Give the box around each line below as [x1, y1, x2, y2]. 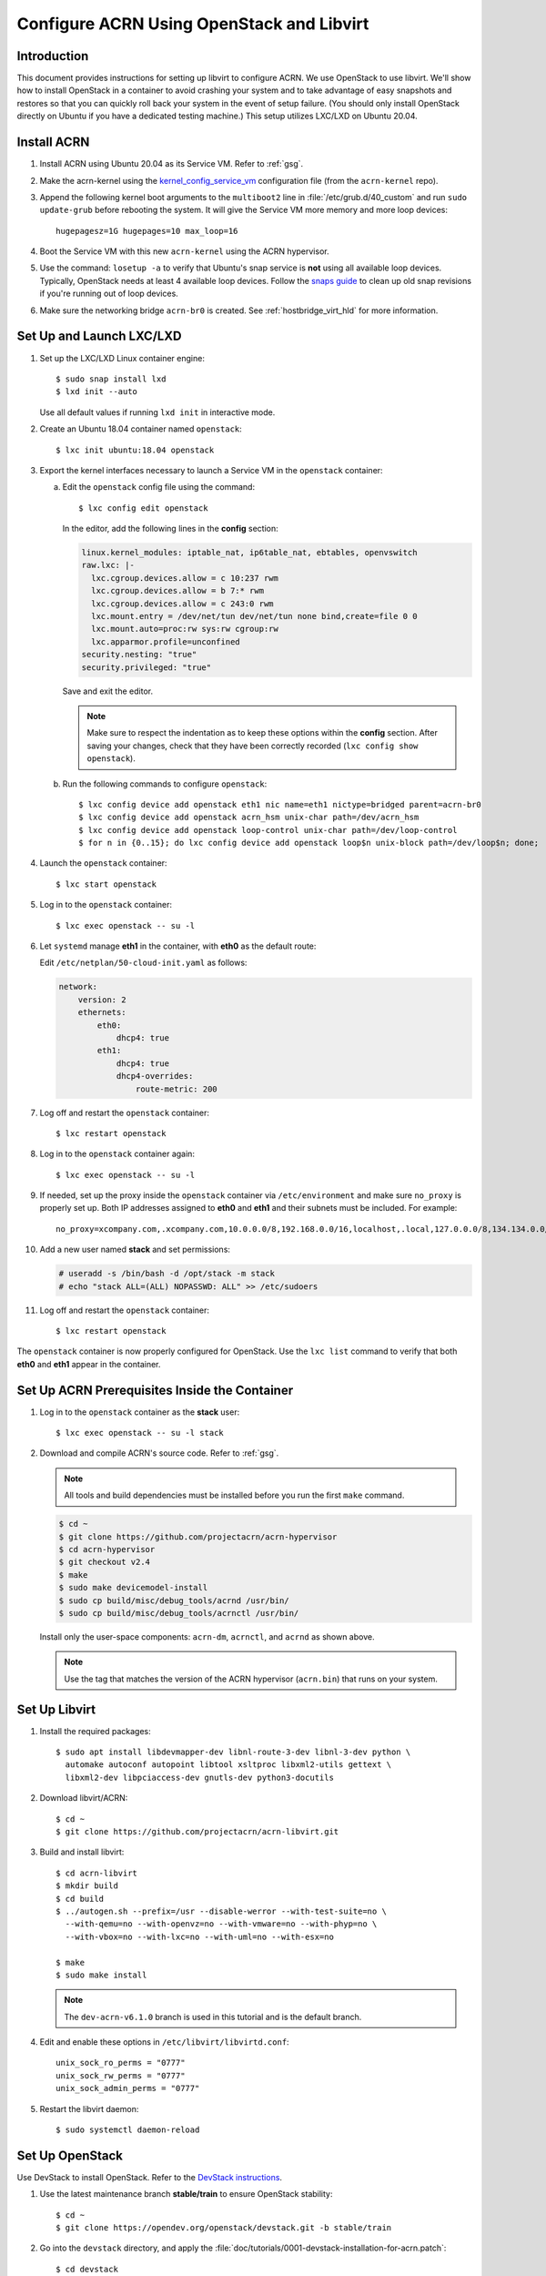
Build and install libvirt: [39, 1846, 125, 1857]
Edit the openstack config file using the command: [62, 482, 255, 493]
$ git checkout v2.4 [58, 1557, 150, 1568]
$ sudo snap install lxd [56, 373, 167, 384]
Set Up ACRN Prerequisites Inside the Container [16, 1382, 294, 1397]
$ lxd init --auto [56, 387, 138, 397]
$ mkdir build [56, 1881, 118, 1891]
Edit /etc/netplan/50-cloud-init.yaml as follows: [39, 957, 248, 969]
